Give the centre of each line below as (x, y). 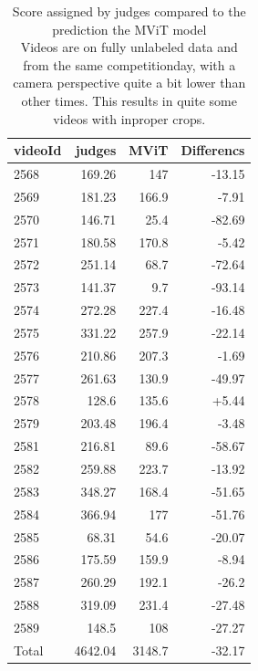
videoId (38, 150)
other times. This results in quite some (129, 100)
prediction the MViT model (129, 29)
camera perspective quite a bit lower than (129, 83)
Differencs (213, 150)
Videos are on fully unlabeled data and (129, 47)
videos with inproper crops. (129, 118)
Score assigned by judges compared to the (129, 11)
